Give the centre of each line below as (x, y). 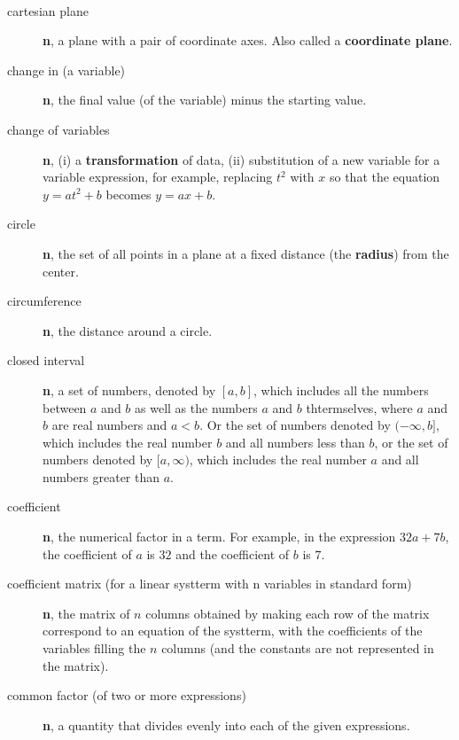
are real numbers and (109, 425)
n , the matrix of (86, 613)
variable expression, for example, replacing (158, 177)
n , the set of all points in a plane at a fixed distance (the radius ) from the (246, 253)
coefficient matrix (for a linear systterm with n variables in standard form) (210, 584)
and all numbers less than (295, 442)
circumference (44, 301)
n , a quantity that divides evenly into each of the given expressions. (226, 724)
